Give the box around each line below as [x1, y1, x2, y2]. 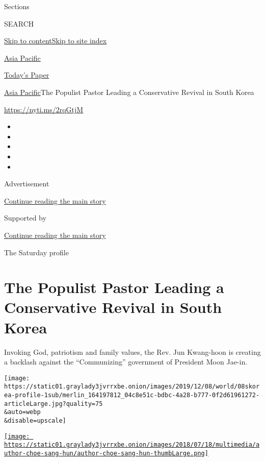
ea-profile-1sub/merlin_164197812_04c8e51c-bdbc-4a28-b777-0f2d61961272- [4, 392, 260, 399]
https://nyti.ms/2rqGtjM [4, 104, 84, 114]
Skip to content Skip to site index [4, 35, 107, 46]
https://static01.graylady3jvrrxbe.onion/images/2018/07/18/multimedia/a [4, 441, 260, 449]
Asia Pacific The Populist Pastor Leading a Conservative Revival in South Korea [4, 86, 254, 97]
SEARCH [4, 18, 34, 29]
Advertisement [4, 178, 49, 189]
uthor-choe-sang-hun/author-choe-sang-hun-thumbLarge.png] [4, 450, 208, 457]
